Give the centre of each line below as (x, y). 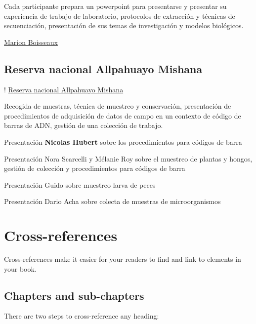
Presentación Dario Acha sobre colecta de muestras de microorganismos (112, 201)
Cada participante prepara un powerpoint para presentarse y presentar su (115, 6)
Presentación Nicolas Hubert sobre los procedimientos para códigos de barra (123, 142)
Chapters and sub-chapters (74, 295)
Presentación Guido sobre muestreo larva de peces (80, 184)
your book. (20, 268)
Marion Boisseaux (31, 42)
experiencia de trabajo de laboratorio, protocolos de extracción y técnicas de (120, 16)
